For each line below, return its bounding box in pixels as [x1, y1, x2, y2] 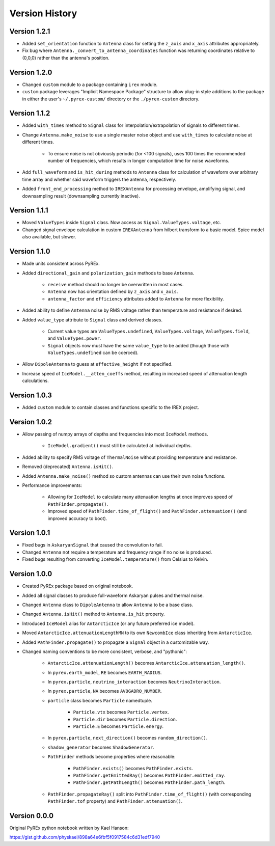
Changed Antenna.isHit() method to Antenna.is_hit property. [22, 611, 165, 617]
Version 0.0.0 [9, 811, 53, 820]
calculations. [22, 377, 49, 384]
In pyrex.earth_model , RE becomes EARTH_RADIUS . [47, 669, 162, 675]
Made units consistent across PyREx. [22, 260, 100, 267]
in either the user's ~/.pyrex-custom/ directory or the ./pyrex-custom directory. [22, 96, 200, 102]
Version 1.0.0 [9, 569, 52, 578]
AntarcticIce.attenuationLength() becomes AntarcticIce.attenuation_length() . [47, 660, 245, 666]
